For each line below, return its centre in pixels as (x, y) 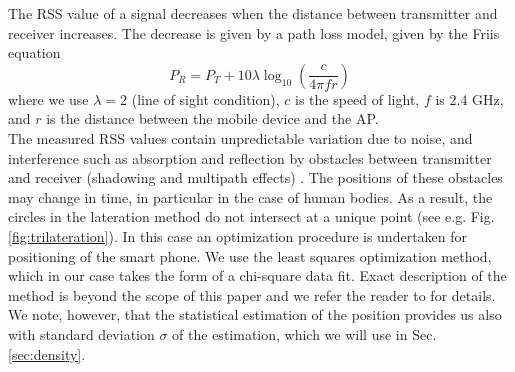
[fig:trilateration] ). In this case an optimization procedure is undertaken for (238, 235)
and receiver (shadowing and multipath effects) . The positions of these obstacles (255, 177)
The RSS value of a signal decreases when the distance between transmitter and (253, 13)
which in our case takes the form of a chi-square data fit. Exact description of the (257, 275)
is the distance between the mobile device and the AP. (212, 118)
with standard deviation (81, 333)
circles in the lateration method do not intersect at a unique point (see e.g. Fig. (251, 216)
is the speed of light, (357, 98)
